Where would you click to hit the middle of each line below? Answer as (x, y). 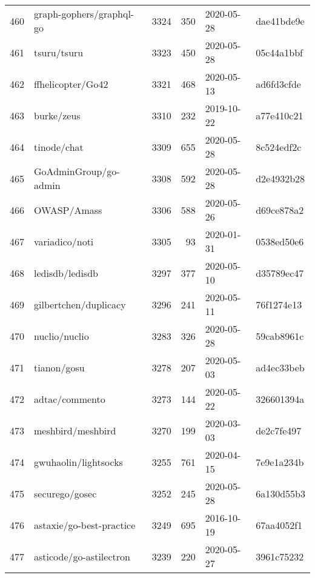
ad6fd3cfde (278, 84)
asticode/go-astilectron (82, 556)
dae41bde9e (280, 21)
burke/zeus (57, 115)
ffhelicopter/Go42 (71, 84)
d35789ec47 (280, 273)
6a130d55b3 (280, 493)
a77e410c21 (280, 115)
